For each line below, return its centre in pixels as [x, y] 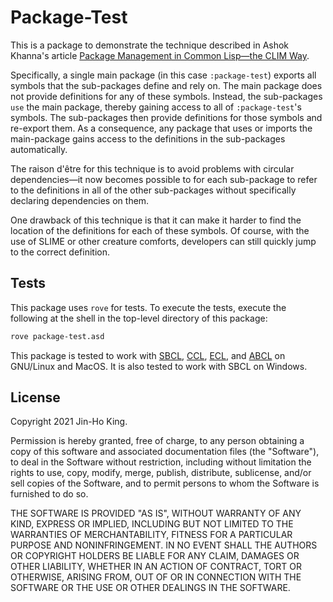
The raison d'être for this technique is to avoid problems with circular [152, 168]
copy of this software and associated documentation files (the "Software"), [165, 452]
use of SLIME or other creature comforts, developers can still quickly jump [163, 241]
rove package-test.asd [57, 336]
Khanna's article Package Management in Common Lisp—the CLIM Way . [160, 55]
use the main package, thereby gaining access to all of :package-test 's [156, 107]
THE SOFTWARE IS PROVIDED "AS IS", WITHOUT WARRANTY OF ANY [156, 513]
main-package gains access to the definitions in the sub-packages [148, 138]
